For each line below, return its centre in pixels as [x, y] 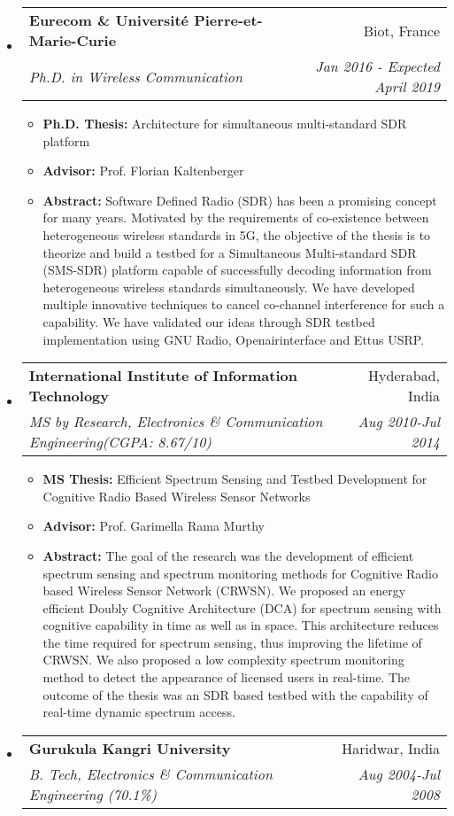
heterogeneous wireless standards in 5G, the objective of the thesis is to [237, 234]
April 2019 [407, 86]
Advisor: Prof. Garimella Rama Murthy [154, 526]
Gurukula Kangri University [130, 748]
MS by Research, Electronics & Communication [176, 422]
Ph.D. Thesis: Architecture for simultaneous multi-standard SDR [225, 123]
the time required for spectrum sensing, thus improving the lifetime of [232, 642]
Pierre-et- [228, 20]
